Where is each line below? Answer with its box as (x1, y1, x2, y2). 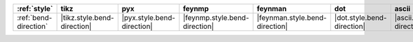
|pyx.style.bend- (121, 13, 176, 22)
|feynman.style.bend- (257, 13, 327, 22)
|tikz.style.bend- (61, 13, 114, 22)
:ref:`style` (17, 4, 53, 13)
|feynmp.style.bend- (182, 13, 249, 22)
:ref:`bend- (17, 13, 52, 22)
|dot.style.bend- (334, 13, 387, 22)
